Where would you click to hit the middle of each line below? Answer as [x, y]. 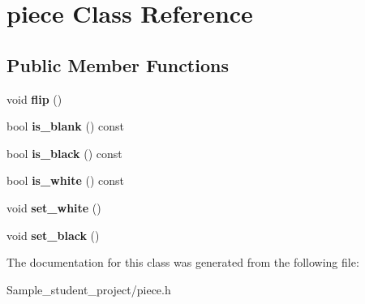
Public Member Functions [118, 64]
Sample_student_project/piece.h [89, 289]
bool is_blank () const [65, 126]
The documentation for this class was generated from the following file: [183, 262]
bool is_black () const [64, 153]
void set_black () [53, 235]
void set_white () [54, 207]
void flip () [34, 98]
